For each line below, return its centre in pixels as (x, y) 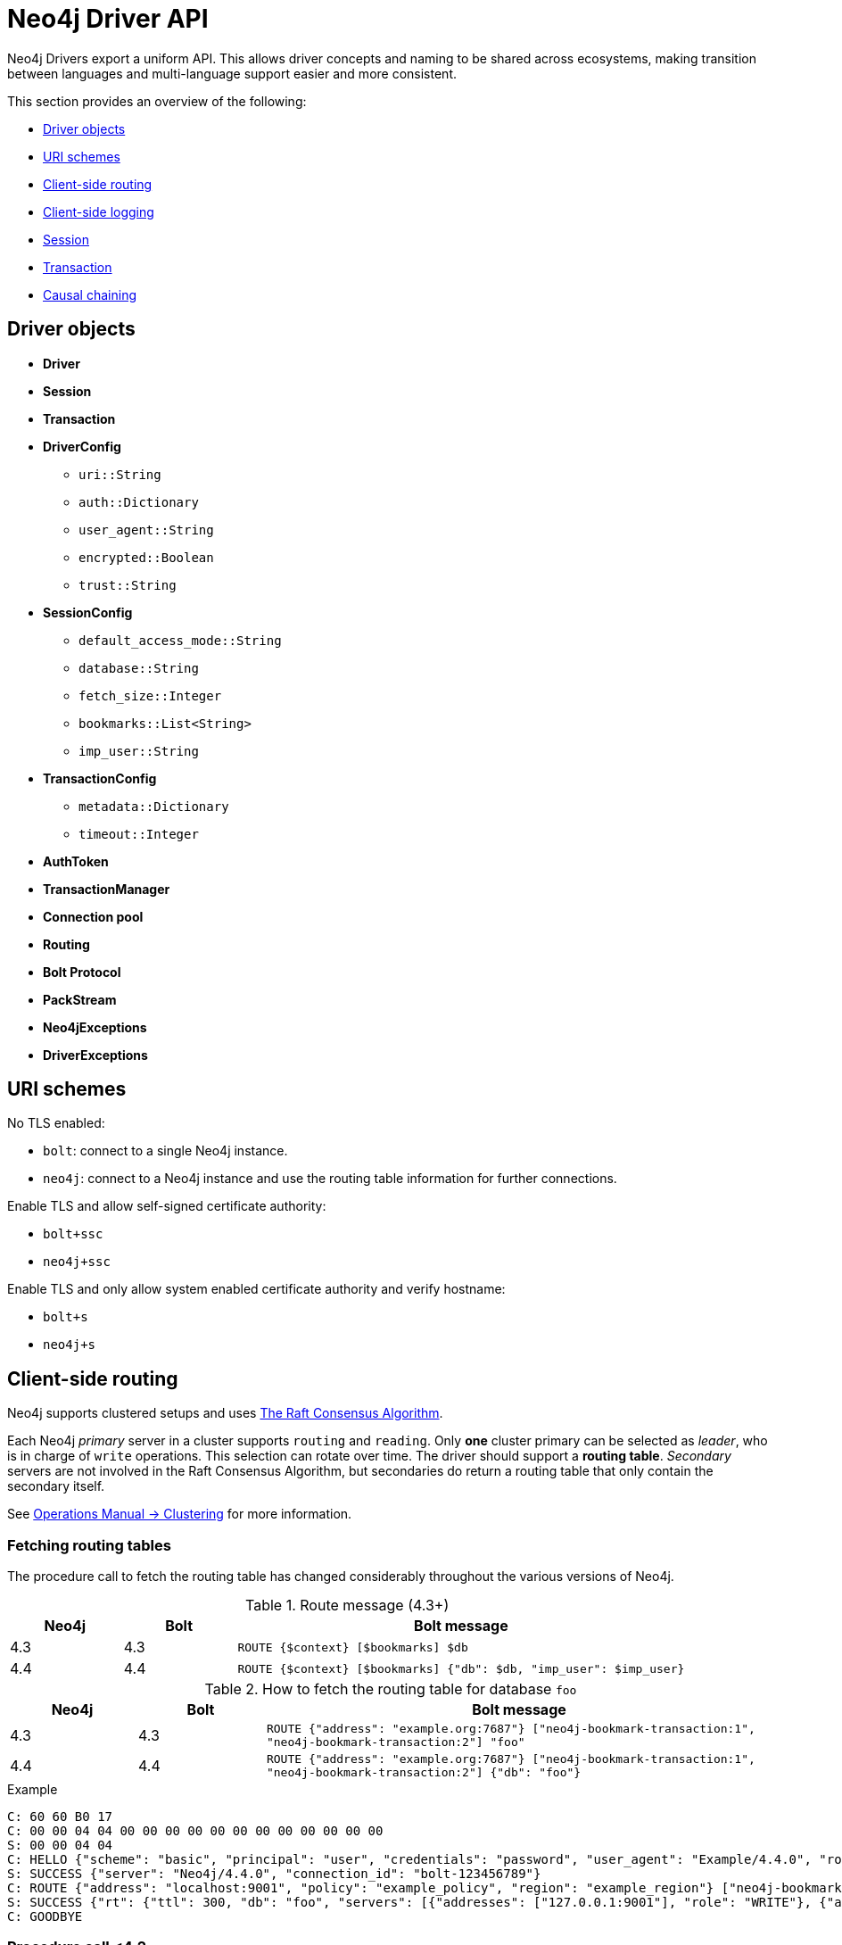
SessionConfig (88, 612)
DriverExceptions (95, 1055)
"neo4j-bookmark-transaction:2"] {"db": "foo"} (424, 1773)
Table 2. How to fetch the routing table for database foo (391, 1689)
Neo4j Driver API (108, 19)
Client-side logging (99, 211)
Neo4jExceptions (95, 1027)
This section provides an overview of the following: (157, 101)
